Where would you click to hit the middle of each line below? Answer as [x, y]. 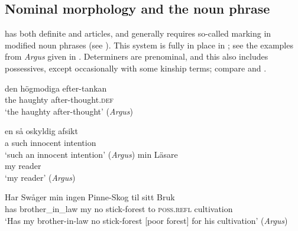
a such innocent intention [51, 142]
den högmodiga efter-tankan [56, 88]
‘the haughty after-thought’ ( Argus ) [69, 111]
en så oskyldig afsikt [41, 131]
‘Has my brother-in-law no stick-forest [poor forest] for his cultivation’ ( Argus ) [146, 220]
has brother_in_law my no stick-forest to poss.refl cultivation [119, 208]
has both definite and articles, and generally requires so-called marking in [138, 33]
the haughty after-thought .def [59, 100]
